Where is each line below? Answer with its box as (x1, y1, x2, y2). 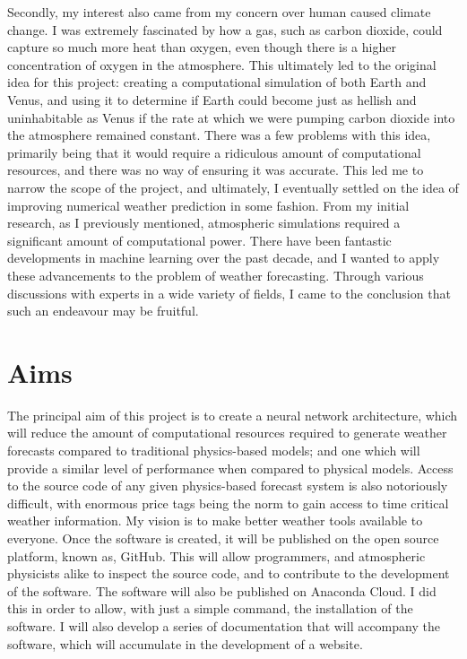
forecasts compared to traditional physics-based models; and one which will (7, 441, 420, 459)
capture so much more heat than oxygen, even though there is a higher (7, 38, 396, 56)
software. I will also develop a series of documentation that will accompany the (7, 616, 440, 635)
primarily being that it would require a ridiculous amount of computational (7, 143, 421, 161)
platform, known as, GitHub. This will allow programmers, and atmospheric (7, 546, 426, 565)
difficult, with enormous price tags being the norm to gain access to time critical (7, 493, 449, 512)
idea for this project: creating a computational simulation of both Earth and (7, 73, 427, 91)
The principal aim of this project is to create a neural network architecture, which (7, 405, 458, 424)
